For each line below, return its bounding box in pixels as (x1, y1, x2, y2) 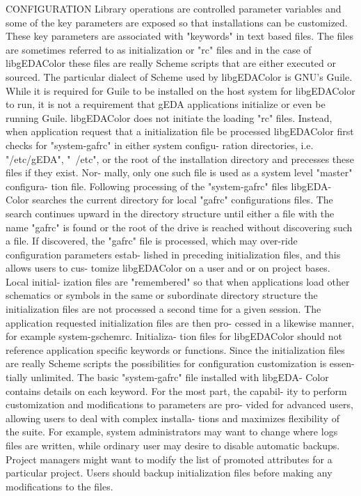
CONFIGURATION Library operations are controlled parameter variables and (6, 1, 342, 15)
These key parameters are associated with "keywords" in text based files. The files (6, 29, 353, 43)
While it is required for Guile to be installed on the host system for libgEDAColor (6, 83, 355, 98)
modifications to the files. (6, 479, 113, 493)
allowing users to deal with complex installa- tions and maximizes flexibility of (6, 410, 339, 425)
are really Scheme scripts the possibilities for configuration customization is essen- (6, 356, 355, 371)
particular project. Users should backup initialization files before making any (6, 465, 332, 480)
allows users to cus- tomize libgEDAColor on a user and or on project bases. (6, 261, 330, 275)
